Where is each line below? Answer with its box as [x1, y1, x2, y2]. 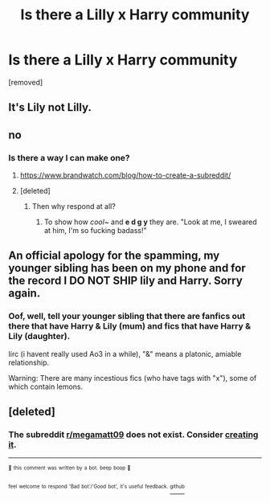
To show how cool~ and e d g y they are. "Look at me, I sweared [43, 217, 257, 227]
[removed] [8, 77, 43, 87]
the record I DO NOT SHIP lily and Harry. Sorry [8, 274, 243, 288]
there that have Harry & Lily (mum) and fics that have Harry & [8, 321, 252, 332]
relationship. [8, 358, 50, 367]
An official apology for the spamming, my [8, 249, 220, 263]
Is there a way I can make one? [8, 152, 130, 163]
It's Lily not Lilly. [8, 100, 92, 114]
